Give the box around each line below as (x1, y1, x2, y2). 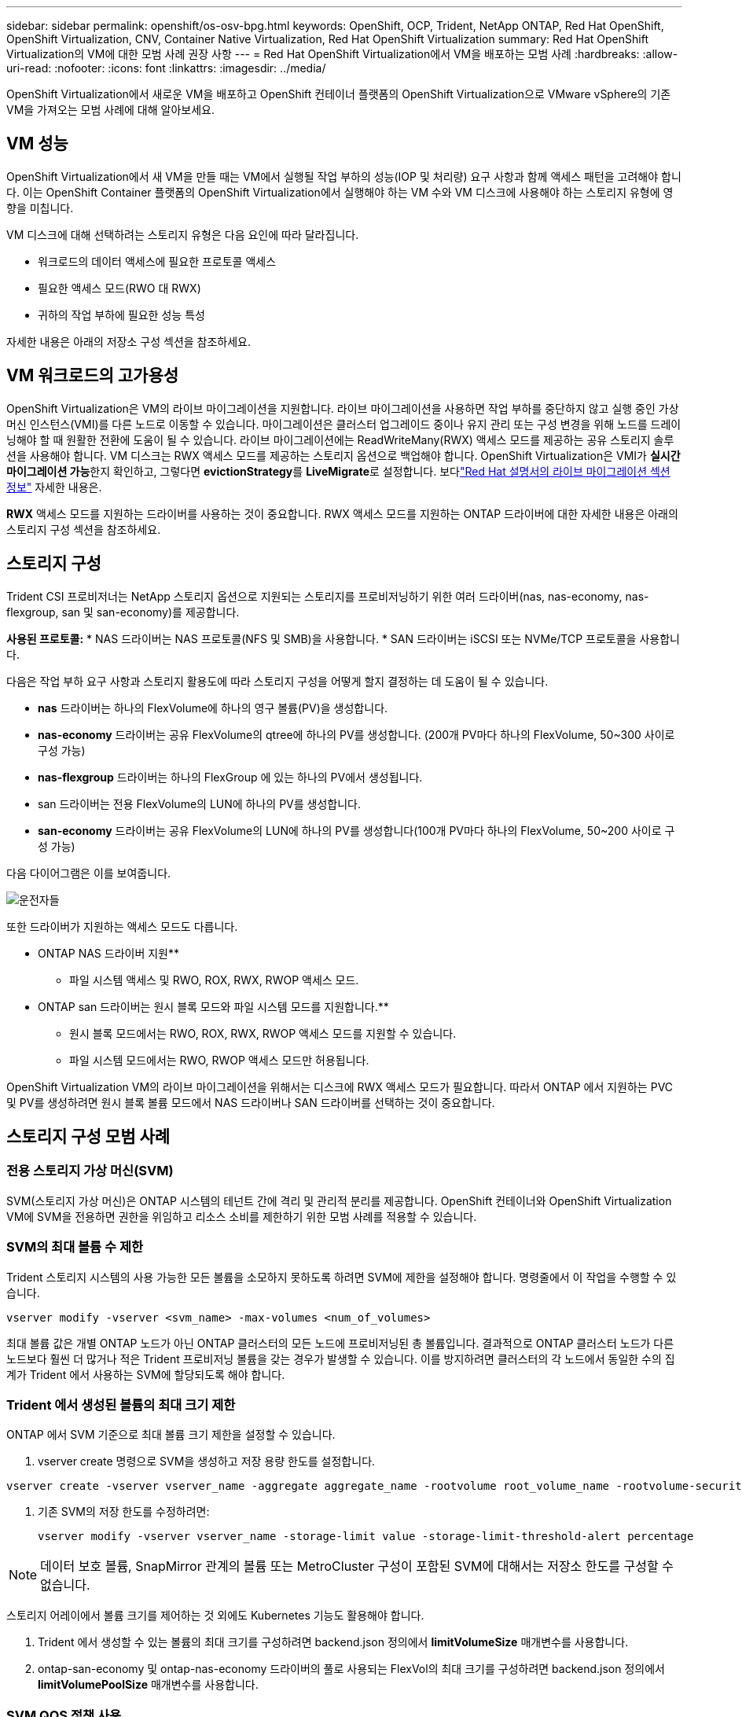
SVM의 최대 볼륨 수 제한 (6, 1239, 144, 1256)
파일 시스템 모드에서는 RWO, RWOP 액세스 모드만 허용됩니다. (69, 1053, 369, 1067)
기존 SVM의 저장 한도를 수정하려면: (38, 1505, 210, 1519)
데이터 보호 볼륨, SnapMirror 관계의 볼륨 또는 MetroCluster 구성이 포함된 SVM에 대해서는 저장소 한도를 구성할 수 (40, 1558, 674, 1575)
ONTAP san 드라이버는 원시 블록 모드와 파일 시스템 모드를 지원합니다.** (38, 999, 389, 1013)
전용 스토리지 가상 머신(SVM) (6, 1163, 174, 1179)
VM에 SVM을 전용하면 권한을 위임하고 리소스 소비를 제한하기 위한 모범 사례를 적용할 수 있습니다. (6, 1209, 477, 1223)
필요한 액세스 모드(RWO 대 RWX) (38, 281, 201, 295)
